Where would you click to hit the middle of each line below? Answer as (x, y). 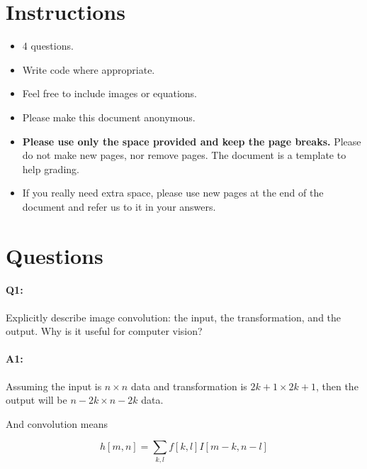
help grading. (51, 169)
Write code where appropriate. (89, 69)
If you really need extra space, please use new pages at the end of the (173, 193)
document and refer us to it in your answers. (119, 206)
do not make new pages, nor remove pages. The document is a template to (184, 155)
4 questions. (48, 46)
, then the (337, 386)
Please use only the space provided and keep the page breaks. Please (192, 141)
